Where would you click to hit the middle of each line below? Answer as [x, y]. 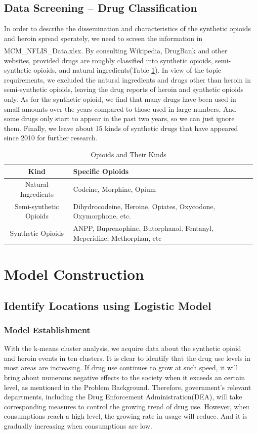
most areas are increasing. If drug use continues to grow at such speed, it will [121, 368]
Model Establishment [47, 329]
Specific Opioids [101, 171]
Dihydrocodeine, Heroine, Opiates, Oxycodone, [144, 206]
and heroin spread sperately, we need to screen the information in [103, 38]
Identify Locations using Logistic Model [108, 305]
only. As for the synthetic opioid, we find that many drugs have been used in [120, 99]
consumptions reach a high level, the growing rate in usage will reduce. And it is [126, 416]
